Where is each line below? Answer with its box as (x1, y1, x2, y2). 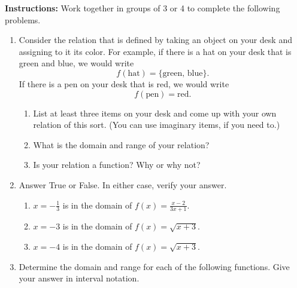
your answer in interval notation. (19, 272, 140, 284)
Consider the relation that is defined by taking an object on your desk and (19, 33, 292, 46)
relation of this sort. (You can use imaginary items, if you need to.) (33, 118, 280, 131)
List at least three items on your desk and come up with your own (33, 106, 277, 119)
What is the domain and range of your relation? (33, 138, 210, 151)
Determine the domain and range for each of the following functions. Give (19, 260, 290, 272)
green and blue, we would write (19, 57, 134, 69)
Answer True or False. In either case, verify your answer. (19, 178, 227, 191)
